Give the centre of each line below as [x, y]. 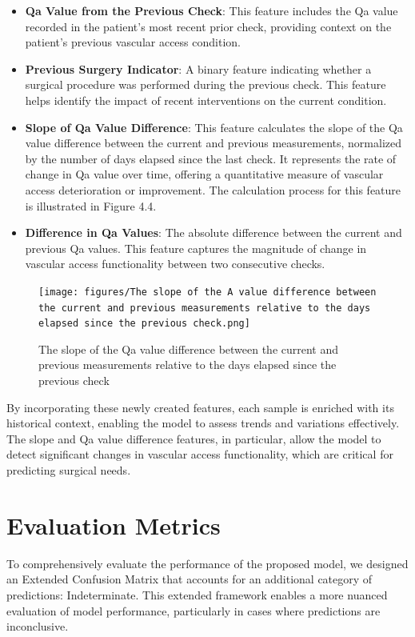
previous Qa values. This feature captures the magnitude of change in [196, 248]
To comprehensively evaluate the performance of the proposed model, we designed [207, 563]
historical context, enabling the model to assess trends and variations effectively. [203, 423]
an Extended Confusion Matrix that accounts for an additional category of [190, 579]
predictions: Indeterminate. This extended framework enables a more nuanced [197, 594]
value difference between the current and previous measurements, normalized [213, 143]
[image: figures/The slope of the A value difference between [207, 292]
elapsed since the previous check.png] [144, 324]
